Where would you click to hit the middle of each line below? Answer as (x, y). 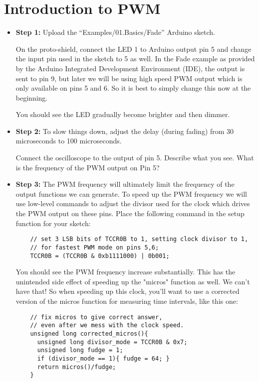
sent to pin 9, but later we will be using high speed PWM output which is (129, 78)
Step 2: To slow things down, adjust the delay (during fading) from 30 (125, 131)
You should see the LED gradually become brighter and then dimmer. (123, 114)
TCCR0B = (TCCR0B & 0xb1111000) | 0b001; (100, 256)
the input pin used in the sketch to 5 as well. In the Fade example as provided (135, 59)
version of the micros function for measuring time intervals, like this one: (127, 301)
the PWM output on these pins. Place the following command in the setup (130, 213)
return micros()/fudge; (77, 367)
